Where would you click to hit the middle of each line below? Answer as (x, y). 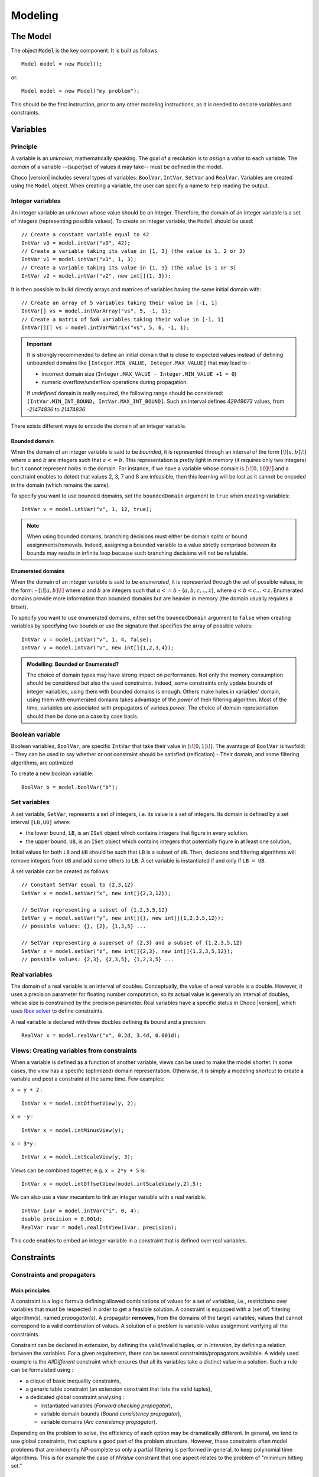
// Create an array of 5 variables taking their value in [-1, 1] (120, 303)
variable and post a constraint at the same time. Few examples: (88, 1079)
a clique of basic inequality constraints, (73, 1381)
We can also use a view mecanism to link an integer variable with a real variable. (109, 1197)
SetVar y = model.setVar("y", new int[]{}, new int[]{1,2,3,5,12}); (123, 918)
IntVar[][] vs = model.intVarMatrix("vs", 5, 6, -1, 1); (106, 328)
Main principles (30, 1290)
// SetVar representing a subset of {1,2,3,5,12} (95, 910)
